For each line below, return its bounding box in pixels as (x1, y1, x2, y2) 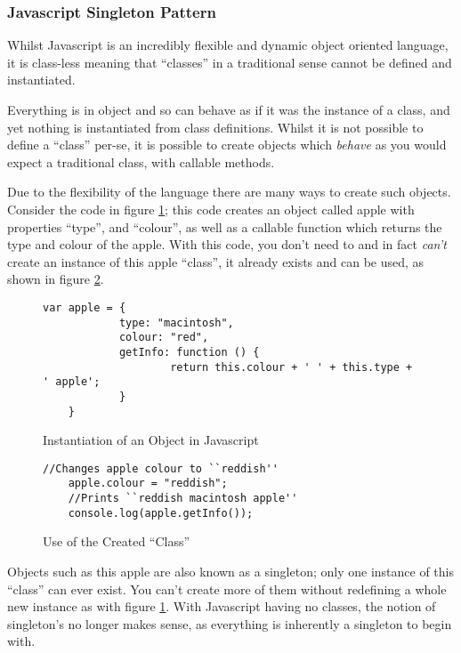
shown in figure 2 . (7, 270, 104, 288)
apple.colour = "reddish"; (68, 477, 228, 490)
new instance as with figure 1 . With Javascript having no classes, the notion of (7, 597, 436, 616)
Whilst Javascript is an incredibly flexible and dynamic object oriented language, (7, 36, 449, 54)
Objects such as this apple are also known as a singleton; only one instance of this (7, 562, 454, 580)
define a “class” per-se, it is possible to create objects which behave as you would (7, 135, 447, 154)
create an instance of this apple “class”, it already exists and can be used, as (7, 252, 425, 270)
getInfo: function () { (118, 345, 260, 359)
